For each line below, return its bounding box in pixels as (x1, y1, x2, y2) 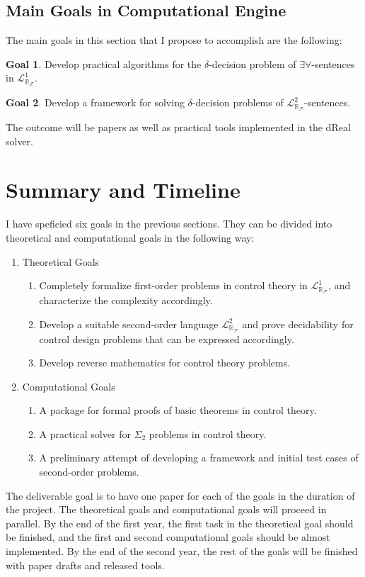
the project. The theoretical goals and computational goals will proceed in (6, 502, 327, 517)
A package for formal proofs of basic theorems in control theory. (39, 403, 317, 418)
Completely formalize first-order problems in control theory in (39, 278, 308, 293)
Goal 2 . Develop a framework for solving (6, 95, 185, 110)
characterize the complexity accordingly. (39, 293, 213, 308)
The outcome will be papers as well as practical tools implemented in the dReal (6, 120, 351, 135)
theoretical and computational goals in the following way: (6, 230, 255, 245)
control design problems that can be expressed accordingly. (39, 331, 294, 346)
